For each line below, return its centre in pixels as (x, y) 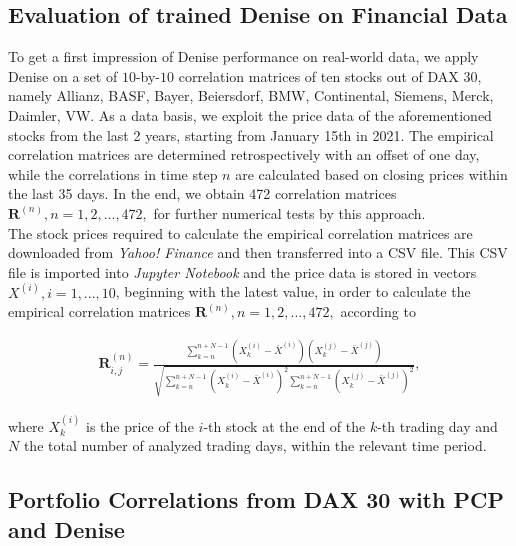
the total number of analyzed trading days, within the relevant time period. (255, 445)
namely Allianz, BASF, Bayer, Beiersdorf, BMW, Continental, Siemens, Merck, (251, 95)
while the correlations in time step (113, 173)
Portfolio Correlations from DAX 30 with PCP (256, 499)
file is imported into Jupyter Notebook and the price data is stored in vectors (242, 271)
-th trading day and (437, 425)
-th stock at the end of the (284, 425)
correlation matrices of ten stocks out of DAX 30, (330, 75)
